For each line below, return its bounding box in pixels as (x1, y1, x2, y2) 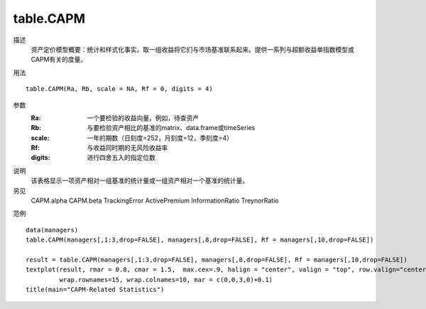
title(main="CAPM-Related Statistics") (26, 286, 165, 294)
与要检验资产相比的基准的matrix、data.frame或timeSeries (87, 124, 256, 132)
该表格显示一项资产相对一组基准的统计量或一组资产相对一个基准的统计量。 (31, 176, 248, 185)
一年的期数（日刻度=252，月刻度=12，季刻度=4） (87, 134, 234, 142)
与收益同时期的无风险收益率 (87, 143, 168, 152)
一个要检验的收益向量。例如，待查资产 (87, 114, 199, 122)
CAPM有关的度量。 (31, 55, 87, 64)
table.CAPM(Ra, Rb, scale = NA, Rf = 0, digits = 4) (26, 85, 213, 93)
